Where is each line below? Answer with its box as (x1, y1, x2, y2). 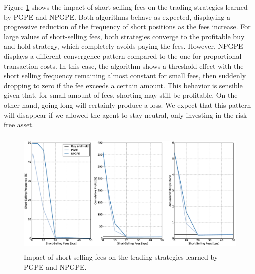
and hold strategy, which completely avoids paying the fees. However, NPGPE (4, 41, 243, 51)
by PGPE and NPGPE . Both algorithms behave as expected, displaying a (4, 11, 231, 22)
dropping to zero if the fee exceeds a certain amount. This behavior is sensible (4, 80, 243, 90)
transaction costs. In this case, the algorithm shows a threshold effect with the (4, 60, 244, 71)
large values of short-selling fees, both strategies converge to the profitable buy (4, 31, 245, 41)
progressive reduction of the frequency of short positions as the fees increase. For (4, 21, 251, 32)
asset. (17, 119, 34, 130)
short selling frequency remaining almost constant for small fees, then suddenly (4, 70, 246, 81)
